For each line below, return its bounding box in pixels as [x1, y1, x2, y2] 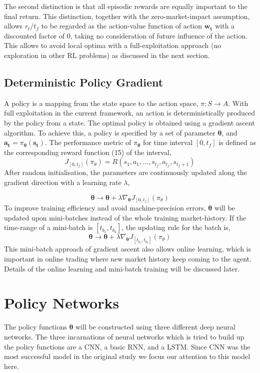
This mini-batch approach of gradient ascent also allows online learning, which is [4, 243, 251, 254]
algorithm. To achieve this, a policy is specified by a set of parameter [4, 127, 215, 137]
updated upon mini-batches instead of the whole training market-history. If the [4, 212, 246, 222]
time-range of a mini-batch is [4, 222, 93, 232]
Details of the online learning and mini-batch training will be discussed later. [4, 263, 240, 273]
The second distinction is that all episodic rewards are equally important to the [4, 1, 247, 11]
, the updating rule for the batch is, [121, 222, 230, 232]
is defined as [218, 137, 256, 147]
